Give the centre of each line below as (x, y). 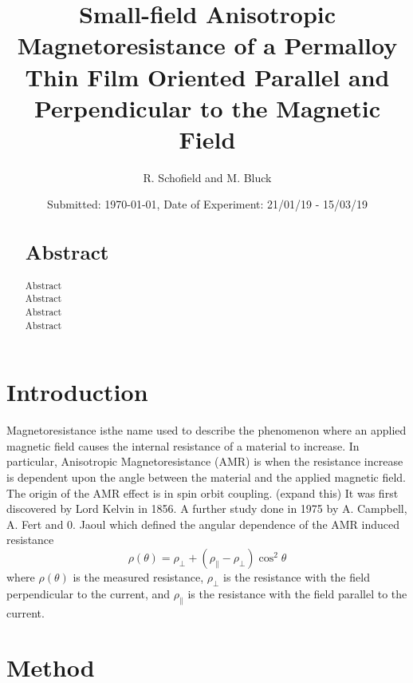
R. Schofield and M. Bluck (207, 177)
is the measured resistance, (138, 576)
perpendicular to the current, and (88, 593)
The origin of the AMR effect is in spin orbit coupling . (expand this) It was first (203, 492)
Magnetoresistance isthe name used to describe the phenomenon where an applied (206, 430)
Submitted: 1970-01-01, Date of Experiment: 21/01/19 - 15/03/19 (207, 204)
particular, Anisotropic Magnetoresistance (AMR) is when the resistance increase (205, 461)
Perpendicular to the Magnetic (207, 107)
